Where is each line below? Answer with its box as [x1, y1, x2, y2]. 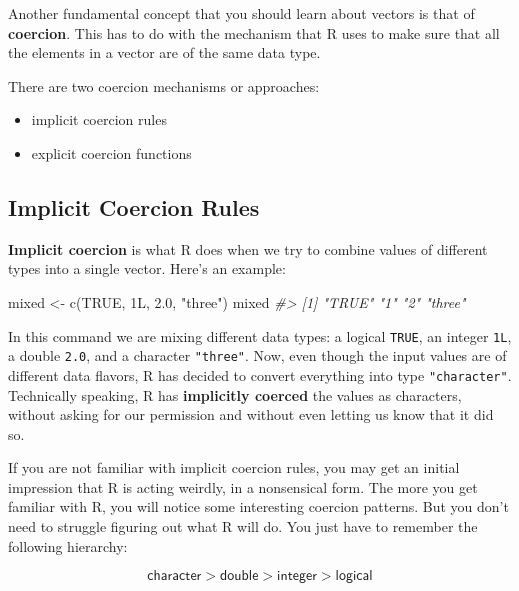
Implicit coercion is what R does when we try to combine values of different [8, 238, 488, 259]
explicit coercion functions [31, 142, 192, 163]
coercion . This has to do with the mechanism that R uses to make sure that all [8, 22, 500, 43]
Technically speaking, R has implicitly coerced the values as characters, [8, 384, 462, 405]
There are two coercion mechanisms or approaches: [8, 75, 320, 96]
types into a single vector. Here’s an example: [8, 258, 286, 279]
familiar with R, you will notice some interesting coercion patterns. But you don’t [8, 496, 509, 517]
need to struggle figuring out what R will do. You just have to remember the [8, 516, 478, 537]
